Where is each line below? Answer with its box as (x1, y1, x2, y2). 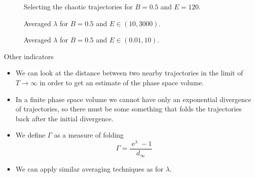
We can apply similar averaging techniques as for (15, 163, 164, 174)
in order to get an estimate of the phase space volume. (39, 77, 204, 87)
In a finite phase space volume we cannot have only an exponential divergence (15, 94, 252, 104)
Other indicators (4, 51, 54, 61)
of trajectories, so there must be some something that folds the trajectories (15, 104, 242, 114)
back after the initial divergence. (15, 113, 113, 123)
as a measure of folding (54, 130, 124, 140)
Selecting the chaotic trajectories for (24, 1, 133, 11)
